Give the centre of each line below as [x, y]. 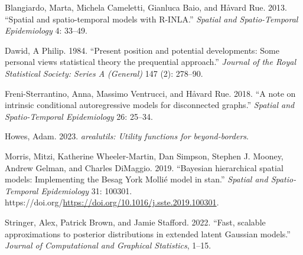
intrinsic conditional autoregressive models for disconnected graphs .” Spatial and [150, 105]
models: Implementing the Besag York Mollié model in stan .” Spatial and [136, 179]
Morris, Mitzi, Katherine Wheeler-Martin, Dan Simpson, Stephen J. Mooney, [144, 156]
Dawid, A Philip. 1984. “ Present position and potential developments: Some [142, 50]
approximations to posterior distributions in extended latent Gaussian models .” [148, 233]
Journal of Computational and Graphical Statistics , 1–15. [108, 245]
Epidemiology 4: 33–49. [46, 30]
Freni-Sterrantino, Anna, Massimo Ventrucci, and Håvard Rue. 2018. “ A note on [150, 93]
